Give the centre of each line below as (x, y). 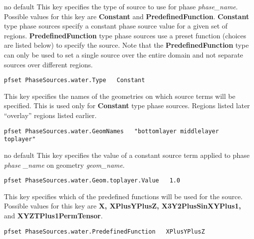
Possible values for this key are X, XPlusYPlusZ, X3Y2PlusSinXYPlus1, (123, 206)
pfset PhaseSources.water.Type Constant (75, 80)
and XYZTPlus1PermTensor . (53, 215)
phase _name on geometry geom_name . (64, 164)
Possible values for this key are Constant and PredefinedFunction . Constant (127, 16)
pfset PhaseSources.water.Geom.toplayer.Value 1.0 (92, 181)
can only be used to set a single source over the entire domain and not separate (124, 54)
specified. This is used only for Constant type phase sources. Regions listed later (127, 105)
